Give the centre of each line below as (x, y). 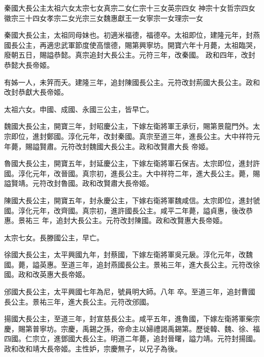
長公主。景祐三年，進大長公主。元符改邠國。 (79, 301)
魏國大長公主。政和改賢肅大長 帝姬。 (151, 146)
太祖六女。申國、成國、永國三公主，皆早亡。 (79, 109)
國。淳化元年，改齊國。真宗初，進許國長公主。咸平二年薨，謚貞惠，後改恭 (128, 210)
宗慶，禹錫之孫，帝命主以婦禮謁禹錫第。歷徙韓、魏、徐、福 (160, 328)
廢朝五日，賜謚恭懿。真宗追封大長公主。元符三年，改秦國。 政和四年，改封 (130, 55)
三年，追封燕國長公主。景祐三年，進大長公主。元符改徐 (167, 264)
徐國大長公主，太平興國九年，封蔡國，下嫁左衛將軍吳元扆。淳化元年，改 (125, 254)
